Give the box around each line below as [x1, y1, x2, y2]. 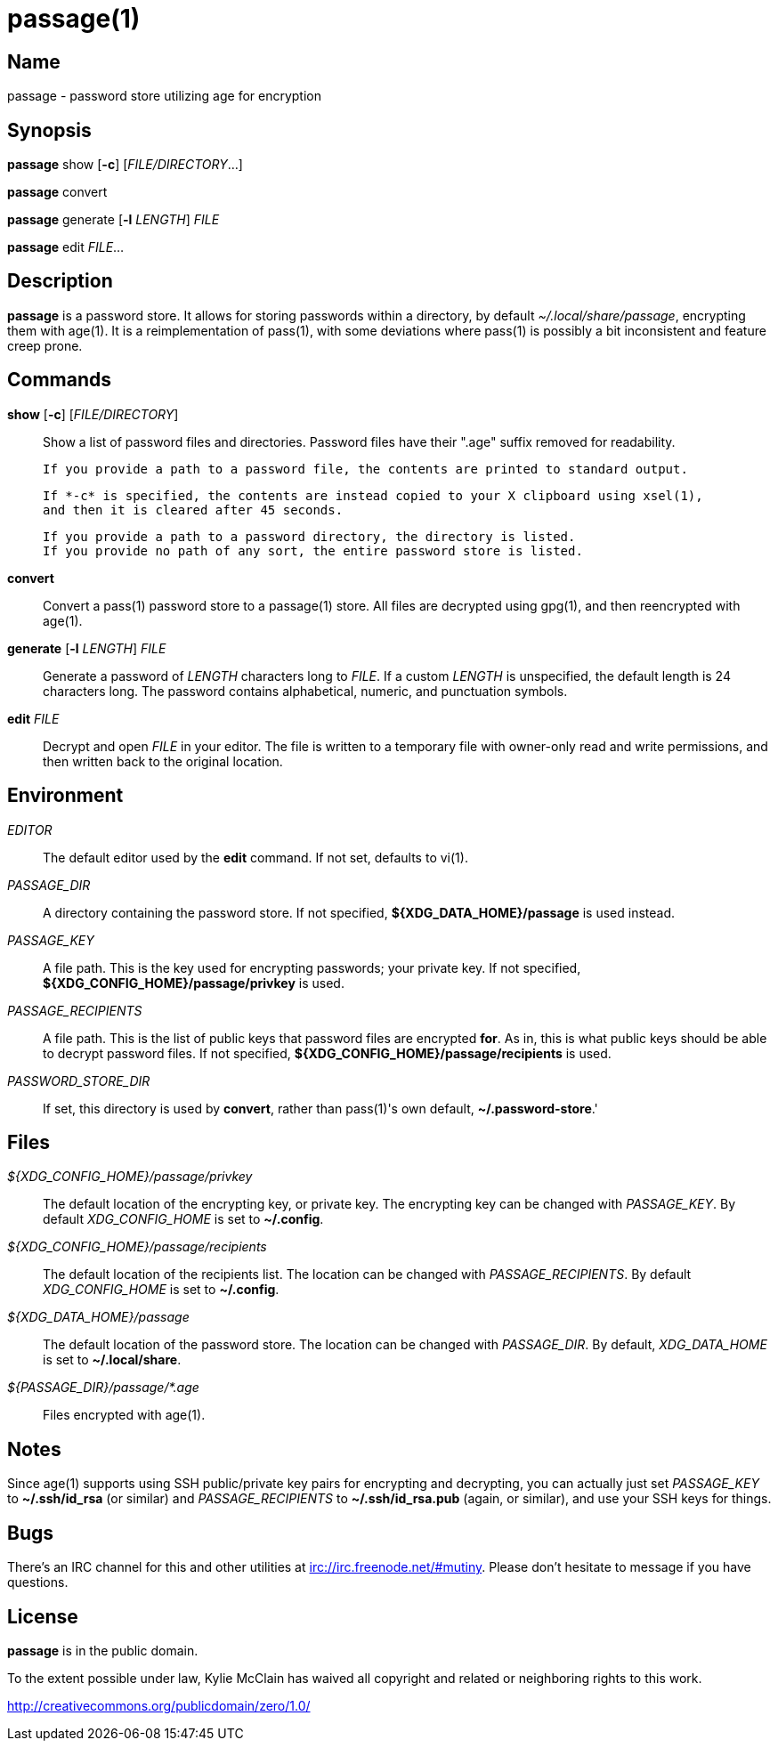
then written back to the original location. [43, 753, 283, 769]
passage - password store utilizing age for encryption [7, 88, 322, 104]
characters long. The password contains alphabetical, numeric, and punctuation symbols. [43, 683, 568, 699]
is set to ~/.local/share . [43, 1352, 182, 1368]
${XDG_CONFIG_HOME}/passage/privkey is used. [43, 975, 344, 991]
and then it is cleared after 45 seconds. [43, 502, 344, 517]
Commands [7, 368, 112, 392]
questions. [7, 1574, 69, 1590]
